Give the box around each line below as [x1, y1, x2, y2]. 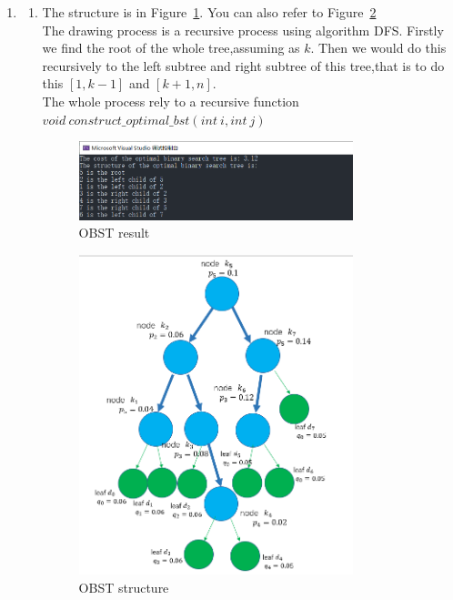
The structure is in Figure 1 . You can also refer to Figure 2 [42, 3, 377, 21]
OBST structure [78, 577, 169, 596]
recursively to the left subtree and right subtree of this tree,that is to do [42, 56, 445, 75]
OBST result [78, 223, 150, 242]
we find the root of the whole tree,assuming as [42, 38, 300, 57]
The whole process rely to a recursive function [42, 91, 299, 110]
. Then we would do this [310, 38, 447, 57]
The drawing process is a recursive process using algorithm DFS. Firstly [42, 20, 444, 39]
